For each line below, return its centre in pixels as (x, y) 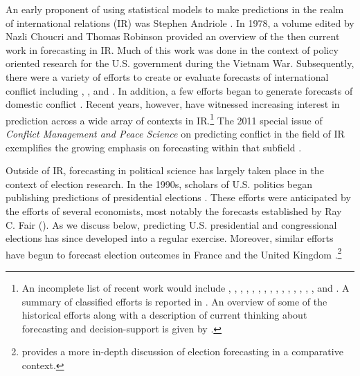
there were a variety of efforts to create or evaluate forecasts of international (167, 76)
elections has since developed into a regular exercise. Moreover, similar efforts (170, 238)
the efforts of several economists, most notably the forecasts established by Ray (174, 210)
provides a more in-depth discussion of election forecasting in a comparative (182, 351)
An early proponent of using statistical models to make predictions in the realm (175, 9)
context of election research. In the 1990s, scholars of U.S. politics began (159, 184)
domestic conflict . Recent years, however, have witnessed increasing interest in (173, 104)
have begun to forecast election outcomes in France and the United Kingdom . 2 (174, 253)
